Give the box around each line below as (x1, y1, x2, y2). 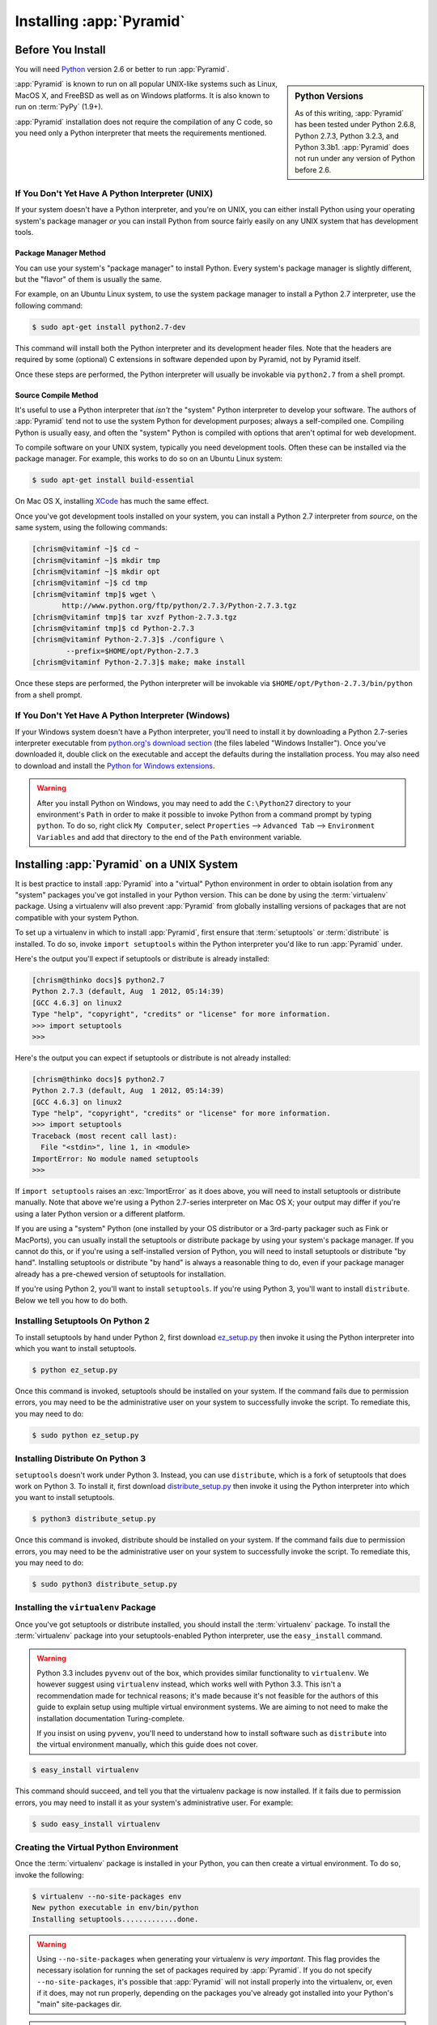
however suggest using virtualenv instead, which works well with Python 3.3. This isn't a (36, 1679, 342, 1689)
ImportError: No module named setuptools (32, 1154, 199, 1163)
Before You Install (15, 43, 106, 57)
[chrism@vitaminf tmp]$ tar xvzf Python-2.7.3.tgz (32, 612, 238, 621)
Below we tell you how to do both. (15, 1295, 129, 1305)
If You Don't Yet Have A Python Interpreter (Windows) (15, 710, 231, 721)
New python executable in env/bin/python (32, 1904, 199, 1912)
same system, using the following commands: (15, 522, 168, 532)
